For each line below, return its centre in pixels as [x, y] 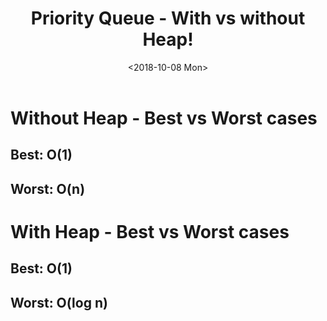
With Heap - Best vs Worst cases [150, 231]
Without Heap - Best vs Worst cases [164, 118]
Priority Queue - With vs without [168, 18]
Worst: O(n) [48, 188]
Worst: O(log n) [59, 302]
